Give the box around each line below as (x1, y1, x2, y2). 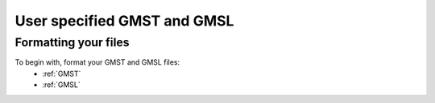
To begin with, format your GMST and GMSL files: (14, 57, 180, 67)
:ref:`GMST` (42, 69, 81, 78)
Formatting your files (14, 35, 130, 50)
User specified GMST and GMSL (14, 12, 234, 30)
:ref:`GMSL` (42, 80, 81, 89)
